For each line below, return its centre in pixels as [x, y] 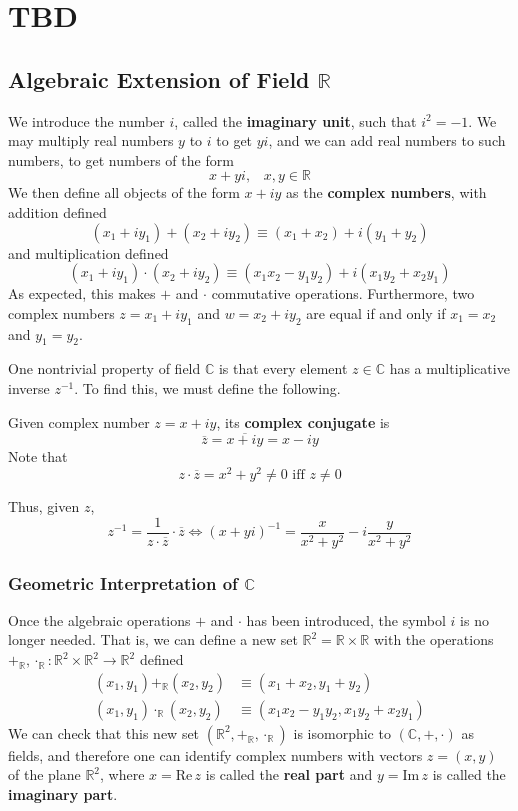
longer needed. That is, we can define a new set [153, 639]
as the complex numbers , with [386, 192]
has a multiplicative [449, 368]
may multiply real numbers [91, 140]
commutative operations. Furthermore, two [343, 293]
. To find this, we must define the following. [207, 387]
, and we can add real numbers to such [387, 140]
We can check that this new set [104, 732]
